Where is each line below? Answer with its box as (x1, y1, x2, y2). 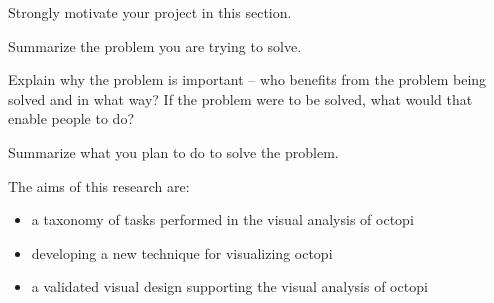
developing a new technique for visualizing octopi (31, 242, 333, 263)
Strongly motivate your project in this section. (8, 2, 292, 22)
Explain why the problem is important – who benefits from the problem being (8, 69, 487, 90)
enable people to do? (8, 108, 134, 129)
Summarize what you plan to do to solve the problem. (8, 141, 339, 162)
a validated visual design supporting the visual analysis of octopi (31, 276, 428, 297)
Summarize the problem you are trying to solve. (8, 35, 302, 56)
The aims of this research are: (8, 175, 190, 196)
